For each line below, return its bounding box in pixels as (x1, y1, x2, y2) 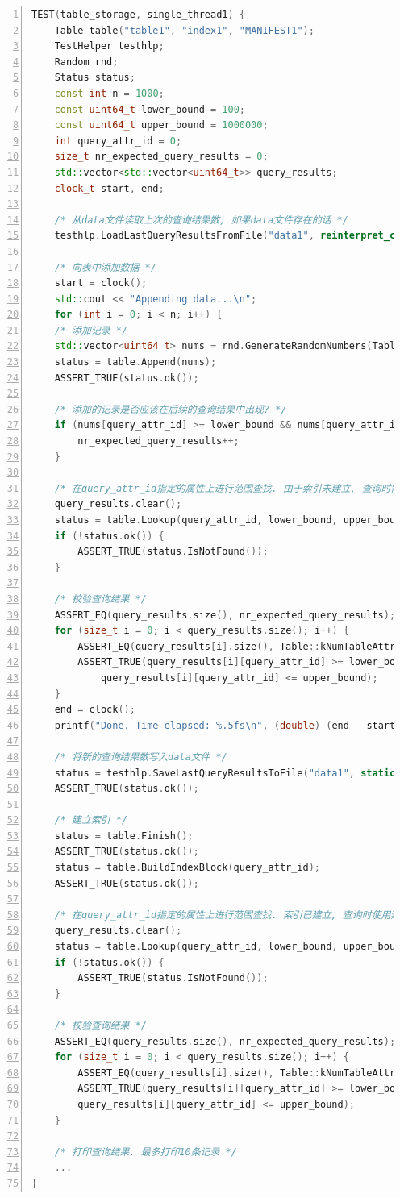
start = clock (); (54, 277, 148, 289)
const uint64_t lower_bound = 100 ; (54, 103, 245, 115)
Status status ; (54, 72, 135, 84)
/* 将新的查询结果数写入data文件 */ (54, 751, 227, 763)
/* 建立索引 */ (54, 814, 128, 826)
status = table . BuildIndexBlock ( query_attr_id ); (54, 862, 321, 874)
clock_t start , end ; (54, 182, 165, 194)
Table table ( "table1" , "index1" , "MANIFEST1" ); (54, 24, 315, 36)
